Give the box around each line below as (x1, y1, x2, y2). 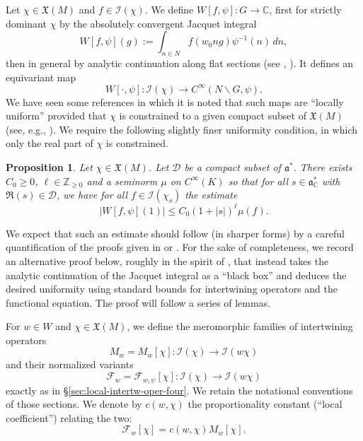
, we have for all (56, 187, 127, 202)
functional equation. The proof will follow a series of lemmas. (6, 295, 271, 310)
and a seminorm (86, 173, 158, 188)
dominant (6, 16, 47, 30)
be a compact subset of (184, 160, 281, 175)
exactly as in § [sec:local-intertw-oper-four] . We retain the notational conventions (6, 382, 353, 397)
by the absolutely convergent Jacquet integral (59, 16, 257, 30)
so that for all (228, 173, 288, 188)
